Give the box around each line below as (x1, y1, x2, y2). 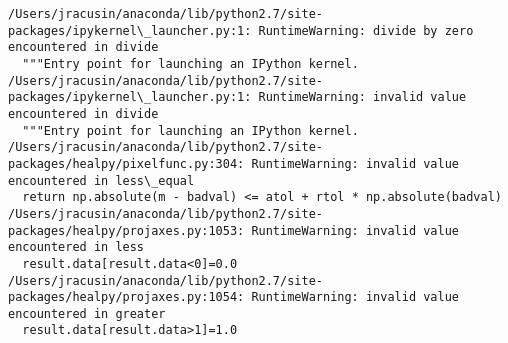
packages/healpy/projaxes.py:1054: (8, 290, 245, 305)
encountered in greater (8, 306, 166, 321)
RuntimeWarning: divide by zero (258, 23, 474, 38)
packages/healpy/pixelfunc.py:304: (8, 156, 245, 171)
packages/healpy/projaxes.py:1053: (8, 223, 245, 238)
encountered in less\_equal (8, 173, 195, 188)
